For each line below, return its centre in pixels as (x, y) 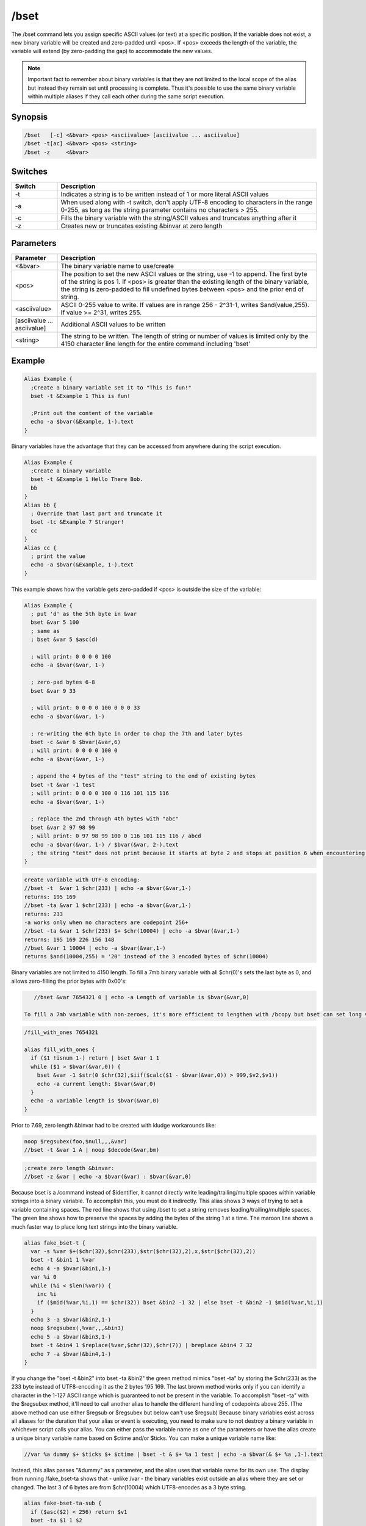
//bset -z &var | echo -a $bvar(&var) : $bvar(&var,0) (108, 1177)
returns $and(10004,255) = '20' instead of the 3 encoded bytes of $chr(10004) (146, 956)
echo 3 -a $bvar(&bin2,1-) (71, 1320)
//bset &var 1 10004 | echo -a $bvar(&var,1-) (95, 948)
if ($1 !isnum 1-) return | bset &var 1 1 (95, 1058)
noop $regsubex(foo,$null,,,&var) (76, 1141)
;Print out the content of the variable (92, 413)
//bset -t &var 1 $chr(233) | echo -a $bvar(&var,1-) (108, 888)
